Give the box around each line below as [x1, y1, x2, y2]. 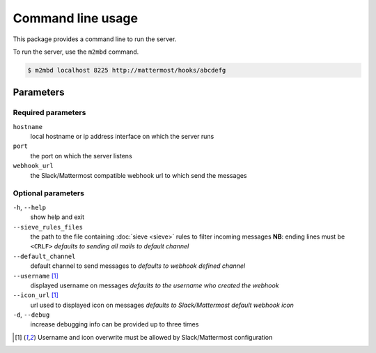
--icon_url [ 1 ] [13, 291, 59, 299]
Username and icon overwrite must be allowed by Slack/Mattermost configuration [37, 333, 273, 341]
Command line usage [13, 10, 139, 26]
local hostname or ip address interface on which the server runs [30, 133, 214, 141]
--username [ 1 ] [13, 271, 59, 280]
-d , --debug [13, 310, 50, 319]
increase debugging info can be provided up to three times [30, 320, 199, 329]
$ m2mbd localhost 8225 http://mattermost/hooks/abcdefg [27, 66, 226, 74]
